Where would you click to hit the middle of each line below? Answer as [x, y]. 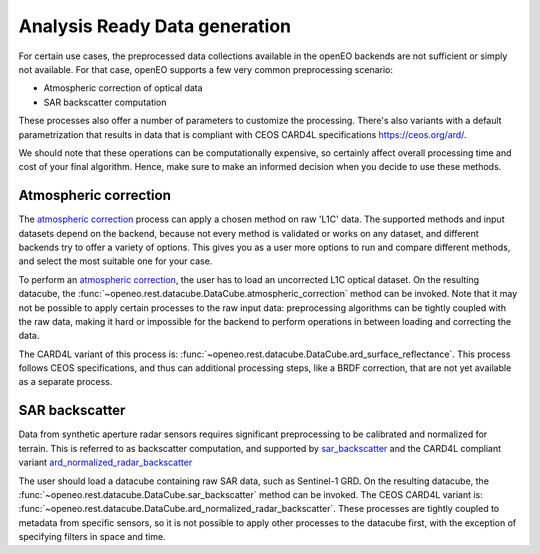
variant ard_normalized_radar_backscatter [105, 462]
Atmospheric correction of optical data [123, 88]
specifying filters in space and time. [92, 537]
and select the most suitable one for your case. [115, 261]
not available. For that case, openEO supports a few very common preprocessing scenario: [206, 69]
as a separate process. [65, 382]
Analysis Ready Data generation [155, 26]
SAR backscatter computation [105, 102]
